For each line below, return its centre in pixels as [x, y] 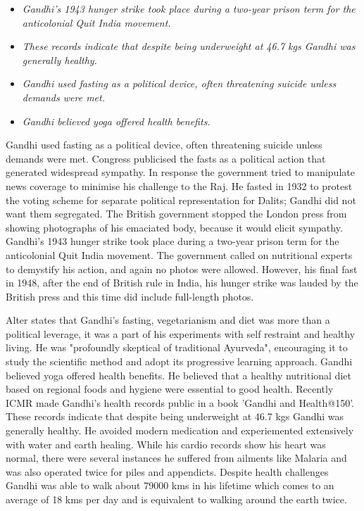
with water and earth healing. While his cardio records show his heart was [166, 444]
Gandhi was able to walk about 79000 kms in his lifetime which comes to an [170, 485]
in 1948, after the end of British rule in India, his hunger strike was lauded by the [182, 283]
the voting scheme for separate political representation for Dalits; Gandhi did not [181, 200]
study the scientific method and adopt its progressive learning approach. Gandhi [179, 361]
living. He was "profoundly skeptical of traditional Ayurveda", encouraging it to [177, 347]
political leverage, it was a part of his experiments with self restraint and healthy [181, 333]
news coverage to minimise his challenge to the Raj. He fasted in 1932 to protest [179, 185]
